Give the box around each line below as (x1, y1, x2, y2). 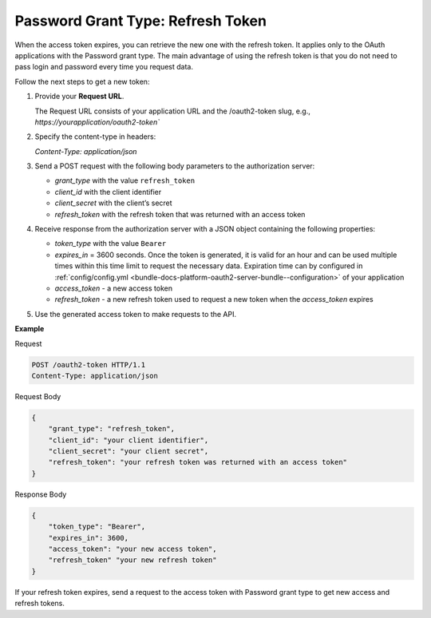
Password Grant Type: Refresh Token (14, 12, 267, 30)
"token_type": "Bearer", (48, 522, 146, 531)
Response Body (14, 489, 67, 499)
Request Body (14, 391, 61, 401)
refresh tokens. (14, 599, 65, 608)
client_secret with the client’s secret (54, 198, 172, 208)
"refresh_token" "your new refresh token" (48, 556, 217, 565)
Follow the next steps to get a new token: (14, 77, 150, 86)
